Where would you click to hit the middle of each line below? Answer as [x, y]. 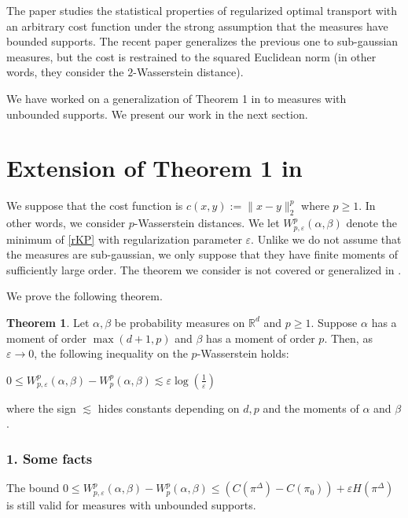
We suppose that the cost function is [95, 206]
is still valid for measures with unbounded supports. [131, 505]
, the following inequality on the [111, 353]
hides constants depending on [169, 408]
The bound [33, 488]
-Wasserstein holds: [243, 353]
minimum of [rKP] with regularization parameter [124, 239]
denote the [371, 223]
